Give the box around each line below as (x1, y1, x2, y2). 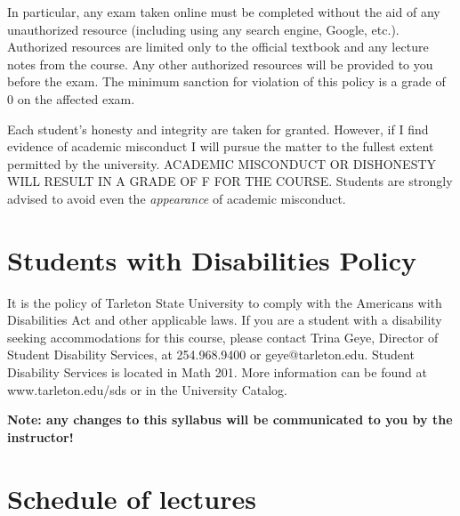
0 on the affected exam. (7, 89, 135, 108)
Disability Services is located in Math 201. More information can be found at (7, 363, 427, 382)
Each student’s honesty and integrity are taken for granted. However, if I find (7, 119, 429, 138)
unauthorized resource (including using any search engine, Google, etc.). (7, 20, 399, 38)
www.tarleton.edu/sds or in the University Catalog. (7, 380, 287, 399)
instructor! (7, 427, 74, 446)
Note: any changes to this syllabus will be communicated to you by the (7, 410, 453, 429)
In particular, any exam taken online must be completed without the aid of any (7, 3, 440, 20)
